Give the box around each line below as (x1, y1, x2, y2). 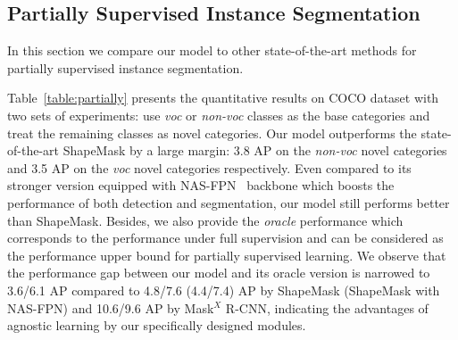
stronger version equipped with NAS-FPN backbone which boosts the (7, 176, 395, 195)
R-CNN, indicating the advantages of (225, 298, 429, 317)
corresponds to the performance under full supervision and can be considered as (7, 228, 444, 247)
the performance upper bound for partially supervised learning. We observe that (7, 245, 446, 264)
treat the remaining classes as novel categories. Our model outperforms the (7, 123, 417, 142)
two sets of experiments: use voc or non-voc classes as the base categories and (7, 105, 430, 124)
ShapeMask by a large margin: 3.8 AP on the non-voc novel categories (62, 141, 447, 160)
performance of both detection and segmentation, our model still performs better (7, 193, 450, 211)
